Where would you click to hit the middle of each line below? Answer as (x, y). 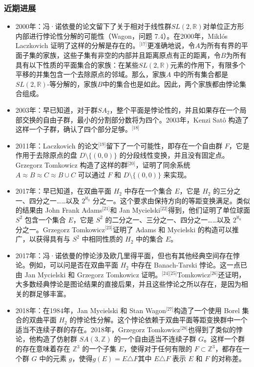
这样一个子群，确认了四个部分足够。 (74, 129)
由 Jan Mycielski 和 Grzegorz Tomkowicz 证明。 (89, 274)
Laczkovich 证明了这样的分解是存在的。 (77, 45)
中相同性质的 (102, 239)
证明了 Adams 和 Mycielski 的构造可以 (172, 229)
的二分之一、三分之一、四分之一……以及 (168, 219)
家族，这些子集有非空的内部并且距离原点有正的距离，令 (132, 55)
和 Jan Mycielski (135, 210)
